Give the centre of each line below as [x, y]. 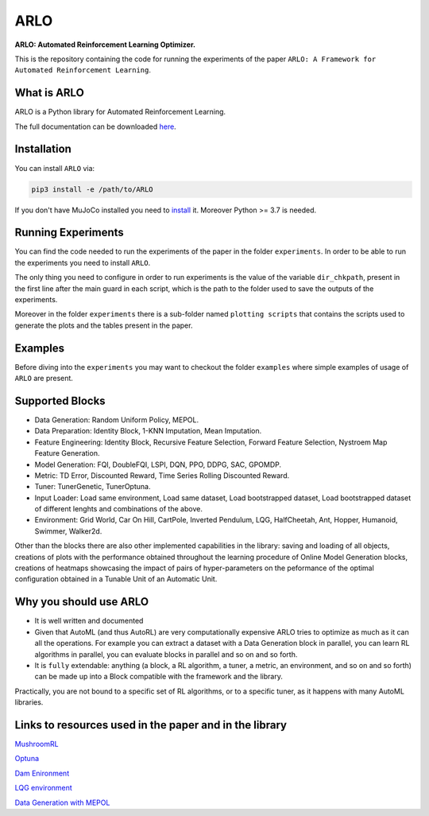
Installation [43, 149]
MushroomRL [37, 744]
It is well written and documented [89, 621]
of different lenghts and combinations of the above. [118, 509]
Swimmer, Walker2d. [68, 531]
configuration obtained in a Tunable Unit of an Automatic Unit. [116, 579]
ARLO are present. [44, 379]
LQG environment [44, 788]
